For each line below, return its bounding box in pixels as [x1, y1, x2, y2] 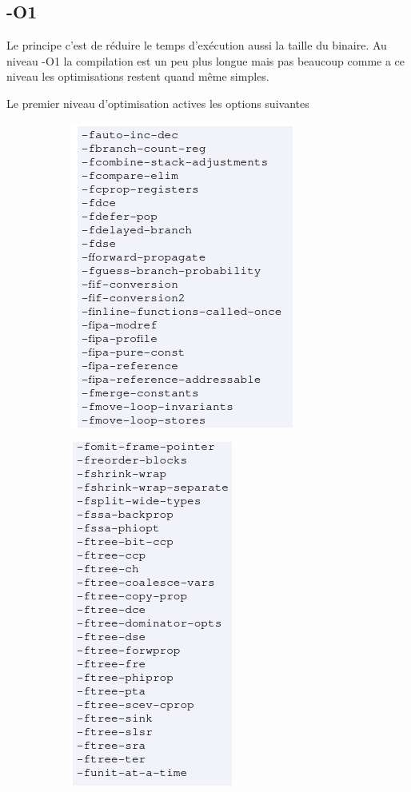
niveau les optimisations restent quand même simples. [6, 68, 269, 85]
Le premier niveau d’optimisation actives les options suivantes [6, 94, 309, 111]
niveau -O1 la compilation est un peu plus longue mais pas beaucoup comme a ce [6, 52, 405, 69]
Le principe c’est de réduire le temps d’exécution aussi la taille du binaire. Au [6, 37, 387, 54]
